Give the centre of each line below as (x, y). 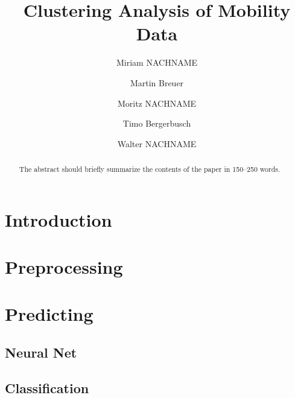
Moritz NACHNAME (157, 103)
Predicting (49, 314)
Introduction (59, 219)
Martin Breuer (157, 82)
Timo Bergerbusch (157, 123)
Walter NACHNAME (157, 143)
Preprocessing (64, 267)
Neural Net (41, 352)
